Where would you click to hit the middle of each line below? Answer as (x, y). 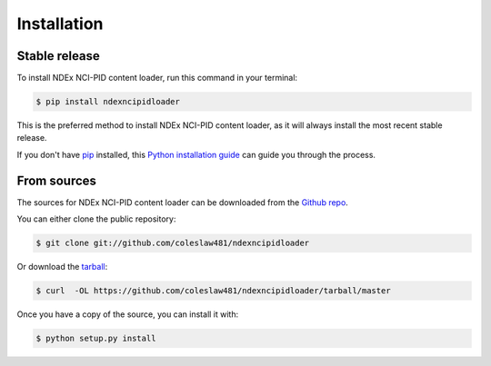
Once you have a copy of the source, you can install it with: (128, 314)
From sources (57, 180)
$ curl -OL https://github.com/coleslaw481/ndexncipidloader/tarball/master (213, 291)
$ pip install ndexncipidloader (108, 102)
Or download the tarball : (62, 267)
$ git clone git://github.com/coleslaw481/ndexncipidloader (173, 243)
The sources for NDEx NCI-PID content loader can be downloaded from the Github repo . (183, 202)
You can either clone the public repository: (96, 219)
